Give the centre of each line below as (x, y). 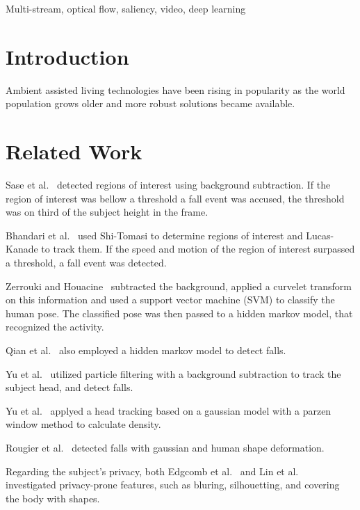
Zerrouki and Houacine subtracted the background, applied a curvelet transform (179, 286)
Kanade (22, 249)
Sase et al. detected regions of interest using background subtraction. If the (168, 185)
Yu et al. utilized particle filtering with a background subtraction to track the (173, 373)
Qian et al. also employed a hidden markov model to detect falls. (146, 350)
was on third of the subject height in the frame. (107, 212)
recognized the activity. (55, 327)
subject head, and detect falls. (69, 387)
